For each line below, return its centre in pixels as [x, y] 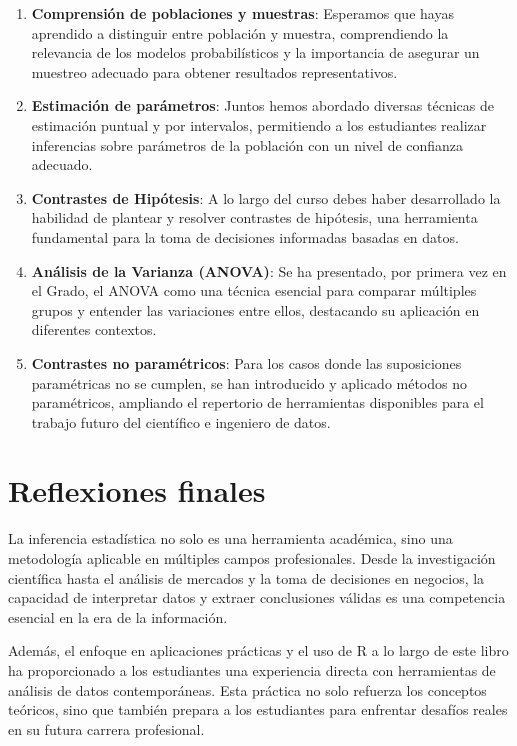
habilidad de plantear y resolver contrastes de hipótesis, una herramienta [254, 217]
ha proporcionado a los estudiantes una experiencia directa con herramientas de [252, 669]
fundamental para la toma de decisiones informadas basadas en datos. [245, 236]
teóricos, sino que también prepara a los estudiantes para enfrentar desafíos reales [258, 709]
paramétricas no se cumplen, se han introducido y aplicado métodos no [249, 382]
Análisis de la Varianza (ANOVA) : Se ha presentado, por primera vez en [269, 270]
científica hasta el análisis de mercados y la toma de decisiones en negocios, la [246, 577]
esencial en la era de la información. [118, 616]
